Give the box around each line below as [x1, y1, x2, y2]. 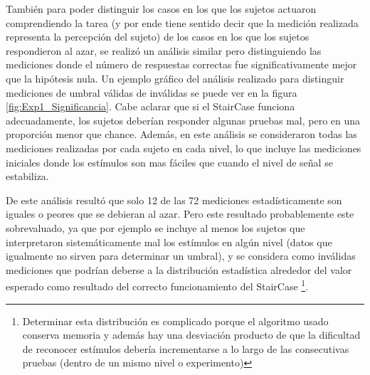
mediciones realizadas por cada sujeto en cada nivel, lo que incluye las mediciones [6, 140, 361, 155]
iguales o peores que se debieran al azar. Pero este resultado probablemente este [6, 206, 354, 221]
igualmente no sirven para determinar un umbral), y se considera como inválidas [6, 248, 356, 263]
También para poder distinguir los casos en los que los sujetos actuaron [6, 1, 317, 16]
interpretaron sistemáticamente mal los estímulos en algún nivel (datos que [6, 234, 332, 249]
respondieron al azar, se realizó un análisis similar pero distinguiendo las [6, 43, 322, 58]
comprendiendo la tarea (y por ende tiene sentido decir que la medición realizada [6, 15, 359, 30]
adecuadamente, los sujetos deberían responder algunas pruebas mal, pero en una [6, 112, 361, 127]
